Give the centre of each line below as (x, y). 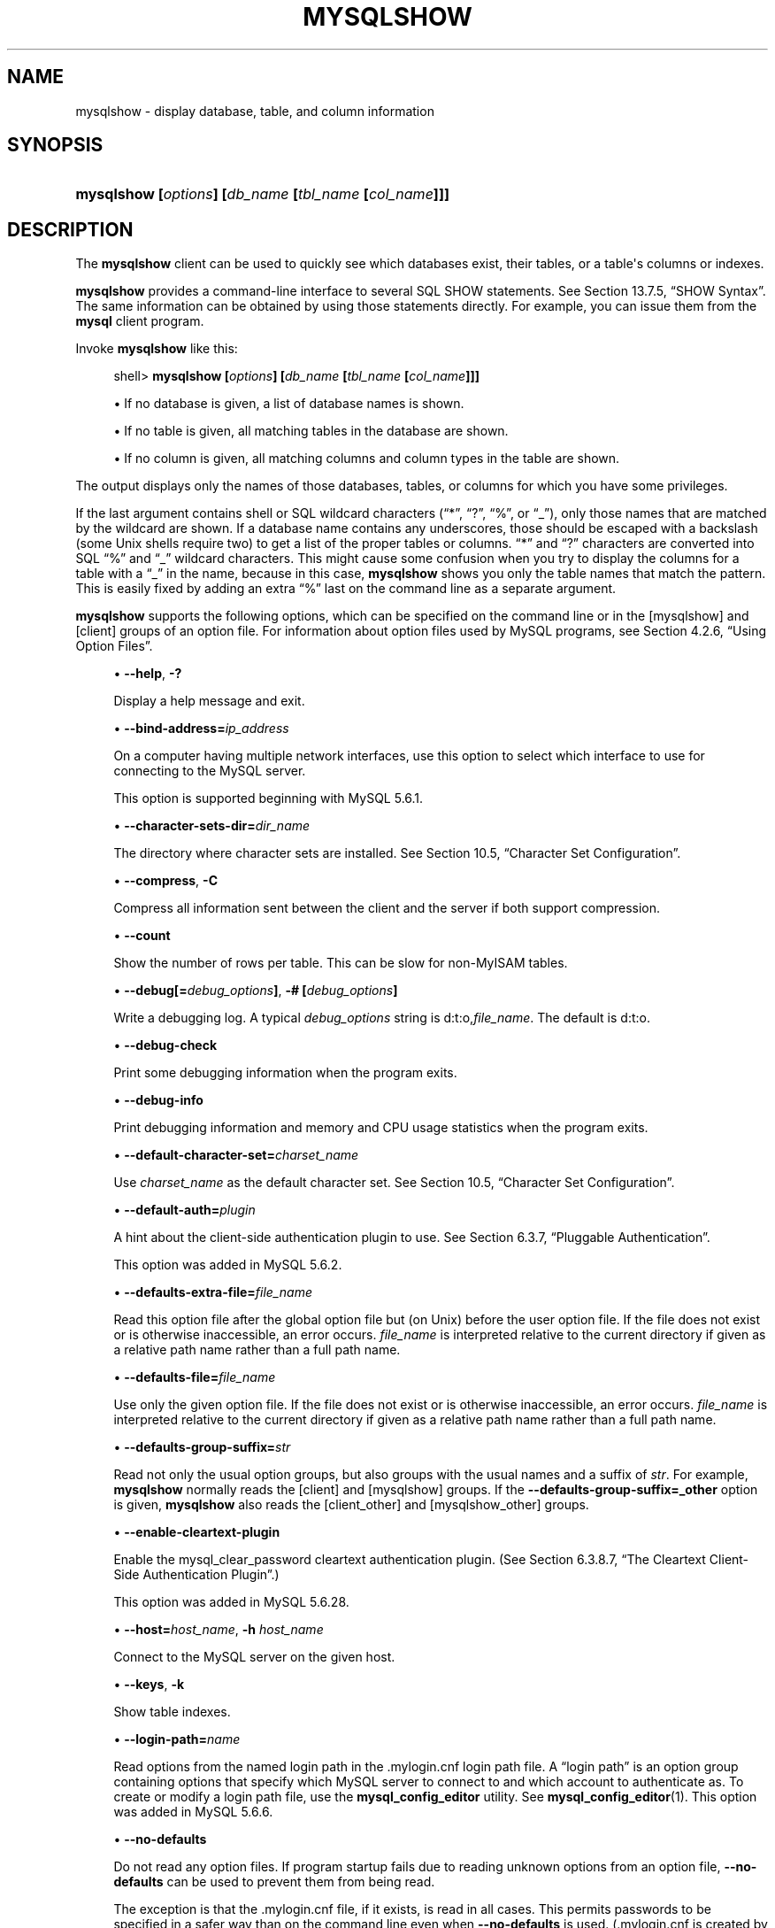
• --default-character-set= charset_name (236, 1155)
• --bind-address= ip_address (201, 729)
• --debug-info (158, 1100)
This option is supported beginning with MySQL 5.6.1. (269, 798)
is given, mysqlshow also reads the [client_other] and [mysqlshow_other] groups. (351, 1505)
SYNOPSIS (55, 145)
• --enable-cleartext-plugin (197, 1532)
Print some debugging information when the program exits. (285, 1073)
